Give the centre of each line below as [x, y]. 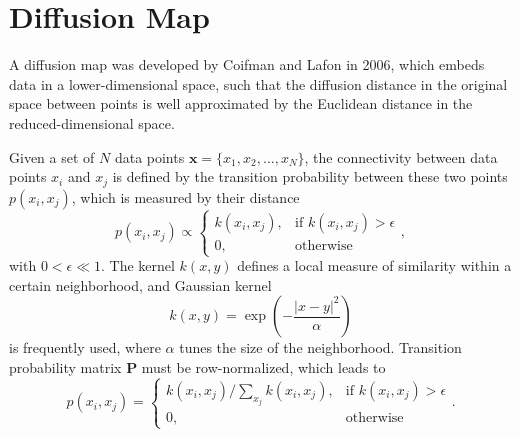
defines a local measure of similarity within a [374, 265]
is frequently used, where [85, 347]
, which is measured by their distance [185, 196]
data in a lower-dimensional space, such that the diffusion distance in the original [258, 83]
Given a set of [52, 156]
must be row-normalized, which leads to [263, 366]
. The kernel [138, 265]
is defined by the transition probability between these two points [310, 176]
